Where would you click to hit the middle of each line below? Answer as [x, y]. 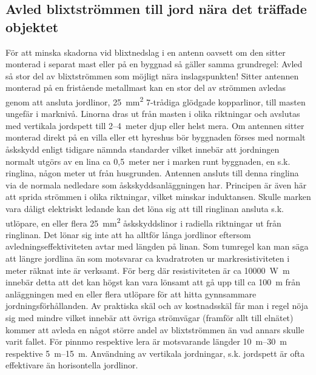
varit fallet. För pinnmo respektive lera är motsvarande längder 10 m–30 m [146, 341]
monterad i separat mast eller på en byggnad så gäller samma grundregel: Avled [154, 64]
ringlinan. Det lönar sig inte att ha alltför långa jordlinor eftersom [128, 234]
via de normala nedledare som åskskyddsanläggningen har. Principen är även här [156, 184]
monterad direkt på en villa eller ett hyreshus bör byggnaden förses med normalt [156, 137]
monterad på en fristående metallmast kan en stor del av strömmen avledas [146, 88]
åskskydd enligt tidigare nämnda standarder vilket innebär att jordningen [143, 149]
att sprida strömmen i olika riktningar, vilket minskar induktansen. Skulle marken [158, 197]
